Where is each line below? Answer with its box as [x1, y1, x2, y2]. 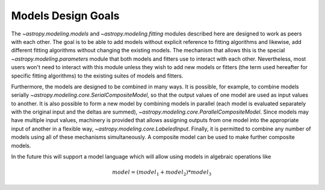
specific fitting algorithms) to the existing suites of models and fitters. [11, 72, 184, 79]
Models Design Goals [11, 9, 120, 22]
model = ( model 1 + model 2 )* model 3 [112, 169, 212, 177]
